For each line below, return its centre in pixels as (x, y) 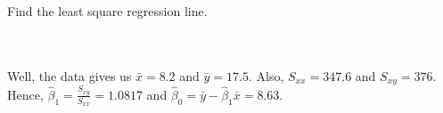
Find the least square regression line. (107, 11)
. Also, (266, 75)
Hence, (25, 94)
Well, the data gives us (70, 75)
